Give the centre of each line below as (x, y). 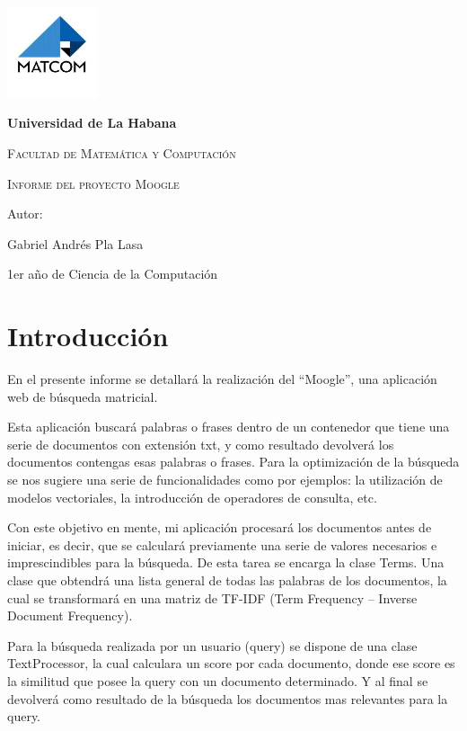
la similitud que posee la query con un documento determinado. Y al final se (218, 680)
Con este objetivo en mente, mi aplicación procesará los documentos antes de (220, 527)
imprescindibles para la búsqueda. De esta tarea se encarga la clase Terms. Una (226, 562)
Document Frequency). (70, 615)
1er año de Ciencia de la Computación (113, 274)
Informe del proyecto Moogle (93, 183)
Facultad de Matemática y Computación (122, 152)
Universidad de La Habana (92, 123)
